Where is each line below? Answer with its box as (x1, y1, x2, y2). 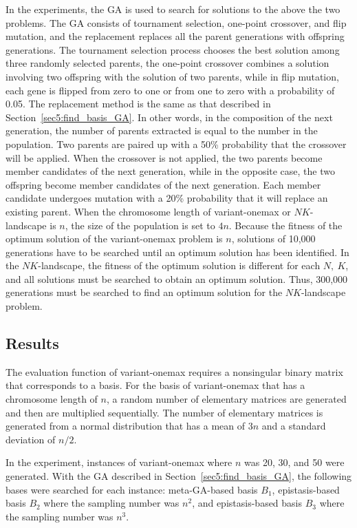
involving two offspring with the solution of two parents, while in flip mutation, (6, 69, 339, 83)
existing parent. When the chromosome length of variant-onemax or (6, 204, 291, 218)
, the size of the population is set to (65, 218, 215, 232)
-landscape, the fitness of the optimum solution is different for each (38, 258, 321, 273)
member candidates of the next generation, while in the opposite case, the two (6, 164, 335, 178)
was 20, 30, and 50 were (244, 455, 345, 469)
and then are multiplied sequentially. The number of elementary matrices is (6, 405, 323, 419)
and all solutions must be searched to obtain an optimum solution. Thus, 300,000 (6, 271, 348, 286)
